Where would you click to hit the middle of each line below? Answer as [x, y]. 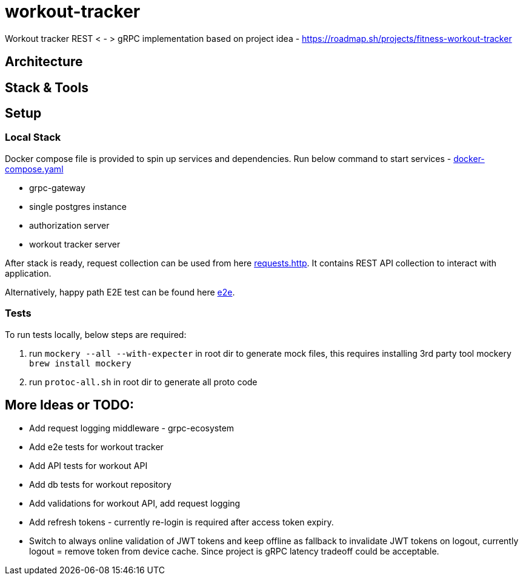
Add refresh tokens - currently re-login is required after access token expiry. [182, 522]
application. [28, 273]
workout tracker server [75, 244]
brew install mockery [80, 363]
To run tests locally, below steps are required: [96, 334]
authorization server [69, 225]
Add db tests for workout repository [100, 485]
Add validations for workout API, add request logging [135, 504]
